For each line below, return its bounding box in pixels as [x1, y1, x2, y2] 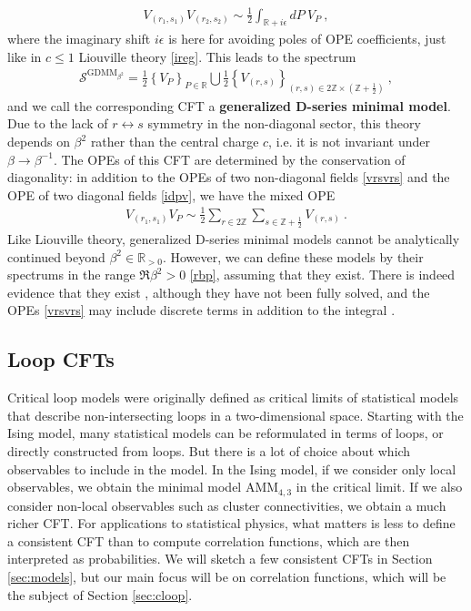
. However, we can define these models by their [162, 247, 424, 266]
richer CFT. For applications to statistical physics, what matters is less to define [7, 514, 456, 533]
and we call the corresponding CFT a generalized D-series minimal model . [7, 96, 451, 115]
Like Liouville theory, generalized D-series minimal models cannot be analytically [7, 229, 460, 249]
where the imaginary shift [7, 29, 151, 48]
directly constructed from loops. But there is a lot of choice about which [7, 442, 411, 461]
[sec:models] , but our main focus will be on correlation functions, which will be [7, 567, 446, 586]
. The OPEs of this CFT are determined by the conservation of [53, 149, 406, 168]
